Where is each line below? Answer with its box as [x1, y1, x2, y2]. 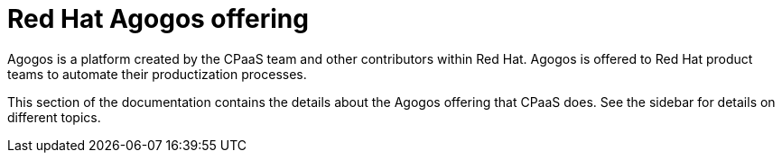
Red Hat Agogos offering [7, 4, 309, 34]
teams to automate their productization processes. [7, 66, 307, 82]
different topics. [7, 109, 101, 125]
